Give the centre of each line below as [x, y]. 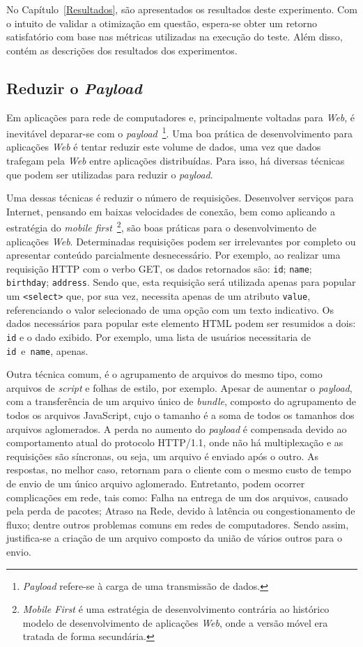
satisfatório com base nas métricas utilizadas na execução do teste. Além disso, [175, 37]
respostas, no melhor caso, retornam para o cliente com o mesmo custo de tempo [179, 470]
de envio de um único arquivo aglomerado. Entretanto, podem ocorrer [156, 484]
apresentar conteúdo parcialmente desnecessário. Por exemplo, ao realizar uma [173, 255]
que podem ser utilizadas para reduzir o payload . [110, 174]
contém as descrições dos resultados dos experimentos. [122, 50]
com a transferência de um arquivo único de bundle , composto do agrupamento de [181, 401]
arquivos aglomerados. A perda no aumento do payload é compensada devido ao [177, 428]
